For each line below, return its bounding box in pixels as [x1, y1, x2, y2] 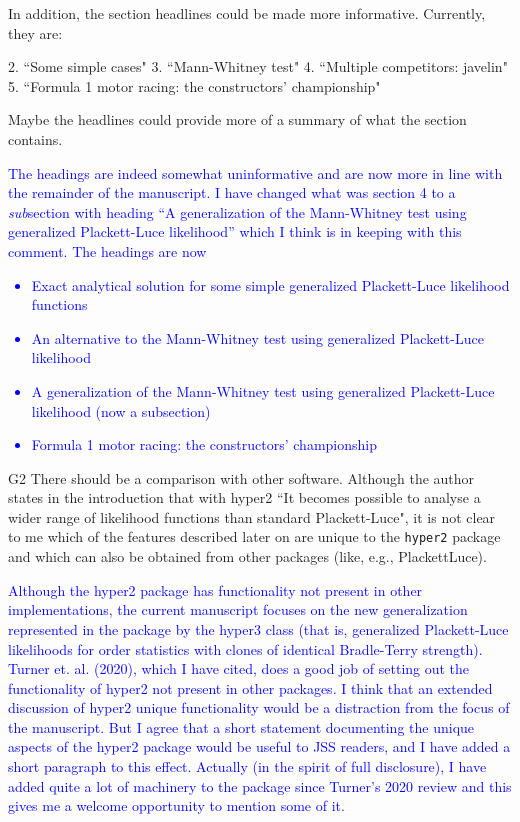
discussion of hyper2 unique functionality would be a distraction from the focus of [8, 697, 510, 718]
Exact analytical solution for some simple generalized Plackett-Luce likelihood [31, 274, 510, 295]
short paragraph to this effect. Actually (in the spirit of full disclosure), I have [8, 756, 487, 777]
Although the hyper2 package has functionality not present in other [8, 579, 423, 600]
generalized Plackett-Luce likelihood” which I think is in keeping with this [8, 221, 462, 242]
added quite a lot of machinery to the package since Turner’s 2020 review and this [8, 775, 512, 796]
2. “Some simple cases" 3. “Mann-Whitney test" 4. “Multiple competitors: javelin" [8, 56, 508, 77]
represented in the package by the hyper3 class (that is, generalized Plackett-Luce [8, 618, 509, 639]
